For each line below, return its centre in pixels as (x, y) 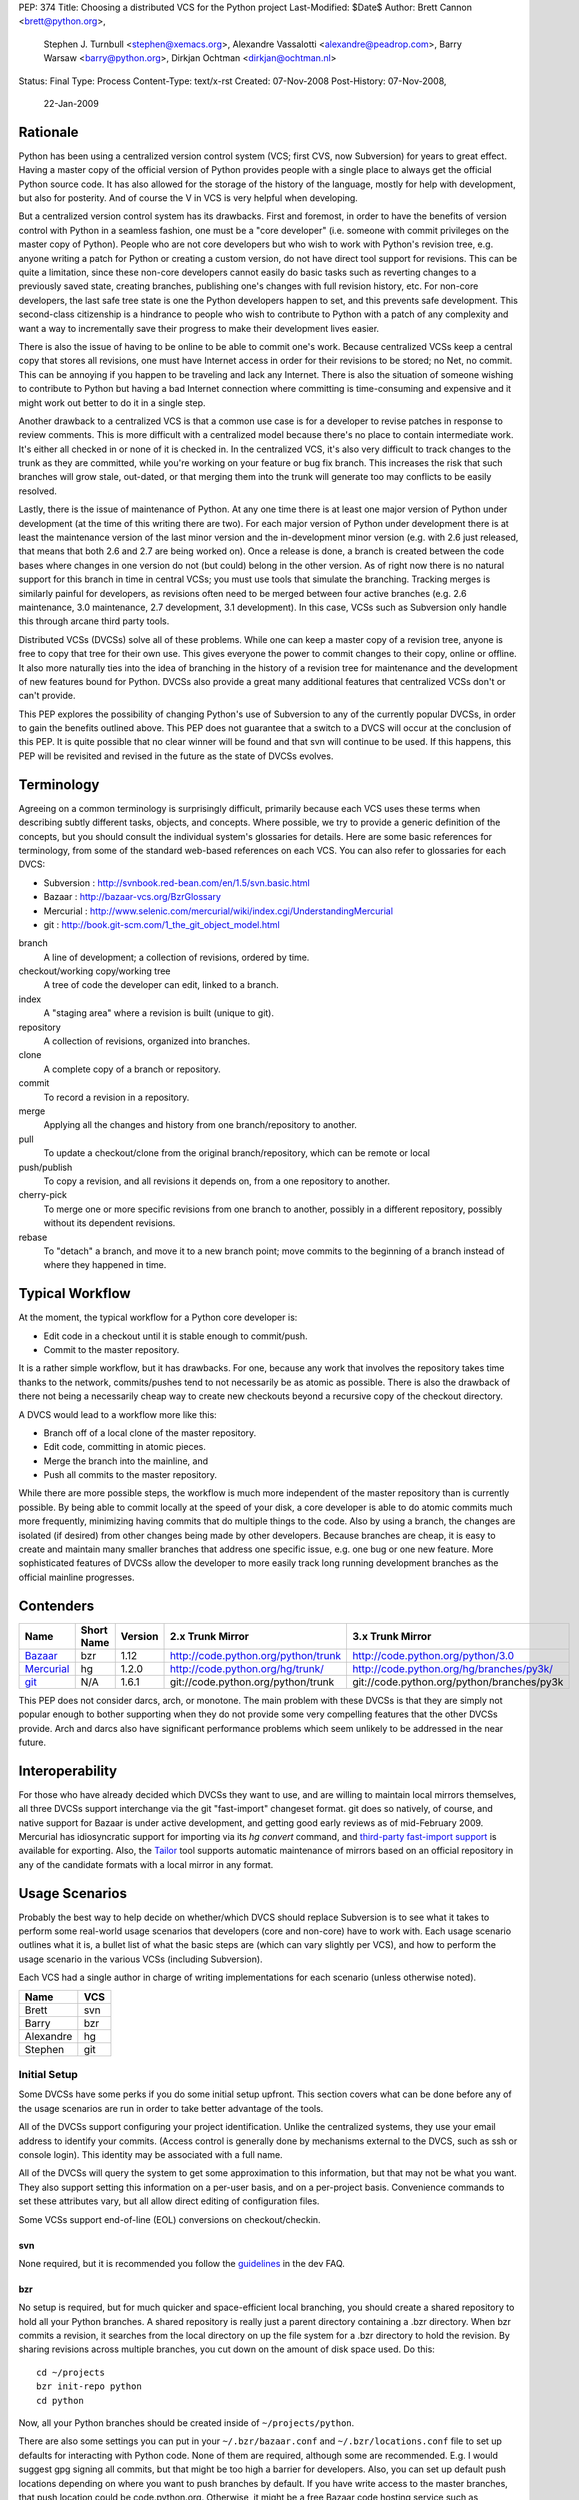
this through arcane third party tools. (94, 621)
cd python (60, 2400)
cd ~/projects (70, 2372)
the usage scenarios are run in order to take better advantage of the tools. (171, 2108)
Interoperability (68, 1770)
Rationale (48, 131)
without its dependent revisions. (109, 1223)
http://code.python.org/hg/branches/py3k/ (452, 1668)
